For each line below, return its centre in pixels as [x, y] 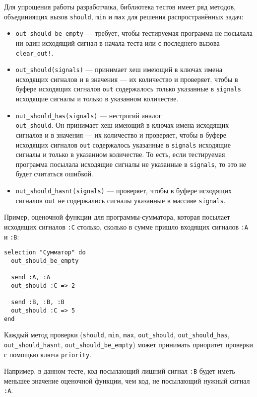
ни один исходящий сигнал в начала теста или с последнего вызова [118, 42]
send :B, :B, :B [38, 302]
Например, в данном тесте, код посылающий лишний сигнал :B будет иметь [120, 371]
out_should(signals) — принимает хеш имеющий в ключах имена [119, 69]
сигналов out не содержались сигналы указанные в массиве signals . [121, 200]
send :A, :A [31, 278]
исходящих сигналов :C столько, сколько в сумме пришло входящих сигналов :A [126, 226]
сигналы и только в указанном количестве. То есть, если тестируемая [120, 154]
